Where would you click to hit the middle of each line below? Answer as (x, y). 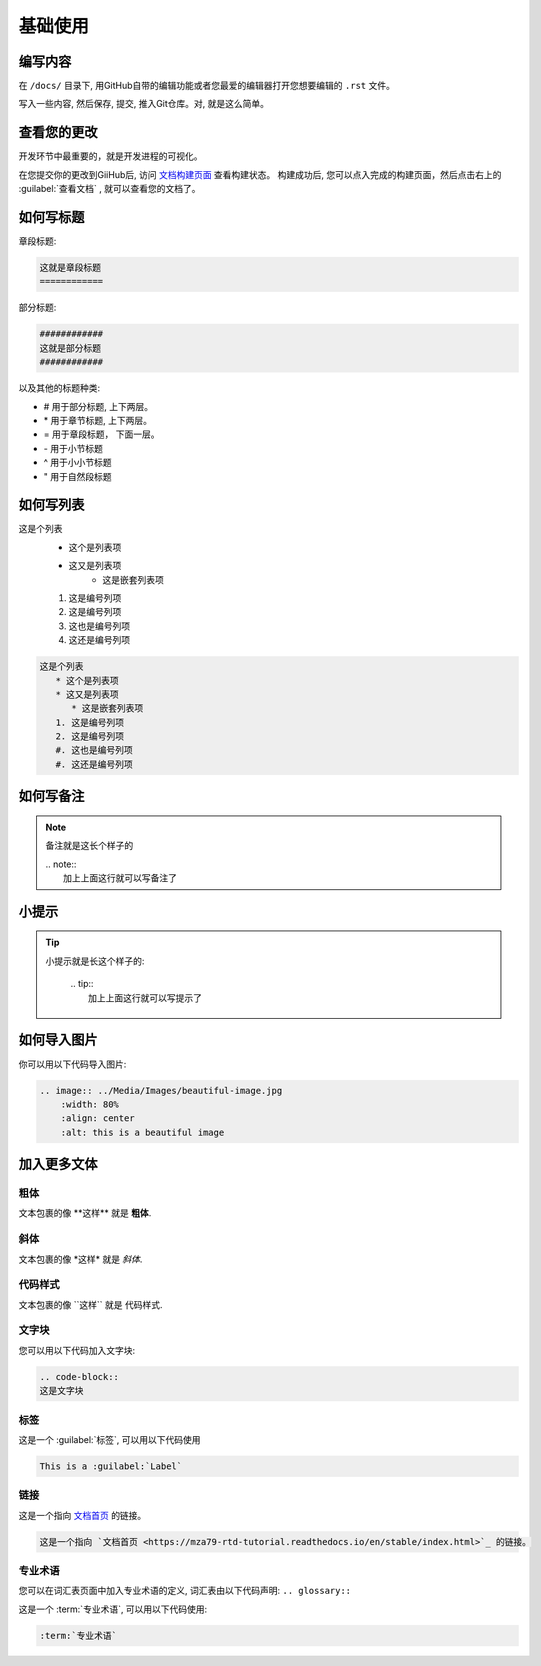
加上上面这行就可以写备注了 (120, 878)
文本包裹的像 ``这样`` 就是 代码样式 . (90, 1304)
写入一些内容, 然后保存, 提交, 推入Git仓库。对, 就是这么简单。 (144, 104)
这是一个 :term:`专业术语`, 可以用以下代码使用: (113, 1609)
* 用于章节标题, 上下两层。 (97, 420)
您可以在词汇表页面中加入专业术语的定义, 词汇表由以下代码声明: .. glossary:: (185, 1591)
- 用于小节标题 (73, 448)
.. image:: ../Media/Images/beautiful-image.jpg (161, 1090)
